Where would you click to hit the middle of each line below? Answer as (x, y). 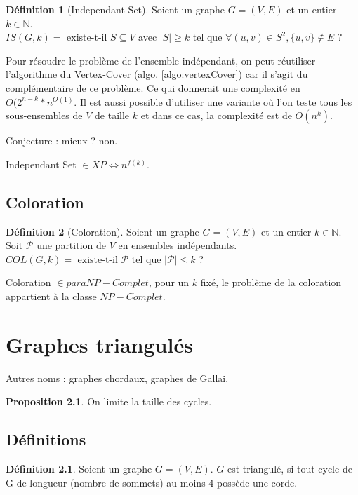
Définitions (46, 439)
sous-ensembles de (44, 115)
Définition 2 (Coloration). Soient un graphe (102, 231)
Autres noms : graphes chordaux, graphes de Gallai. (117, 378)
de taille (112, 115)
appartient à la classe (51, 296)
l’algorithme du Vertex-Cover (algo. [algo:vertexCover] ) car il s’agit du (157, 74)
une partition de (71, 245)
